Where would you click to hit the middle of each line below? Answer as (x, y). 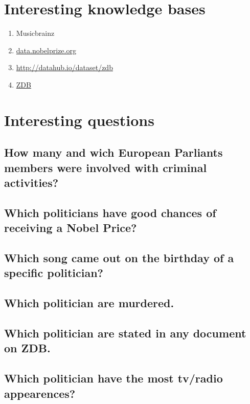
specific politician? (54, 273)
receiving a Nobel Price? (71, 228)
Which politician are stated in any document (125, 333)
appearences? (40, 393)
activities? (31, 183)
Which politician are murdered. (89, 303)
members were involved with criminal (106, 167)
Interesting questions (79, 120)
